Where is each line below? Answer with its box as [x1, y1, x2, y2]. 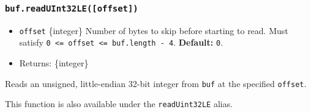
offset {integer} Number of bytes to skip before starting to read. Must [19, 24, 288, 37]
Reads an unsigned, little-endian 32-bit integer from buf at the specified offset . [5, 77, 307, 89]
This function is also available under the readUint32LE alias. [5, 97, 233, 110]
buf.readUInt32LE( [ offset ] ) [5, 3, 138, 13]
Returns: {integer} [19, 57, 89, 69]
